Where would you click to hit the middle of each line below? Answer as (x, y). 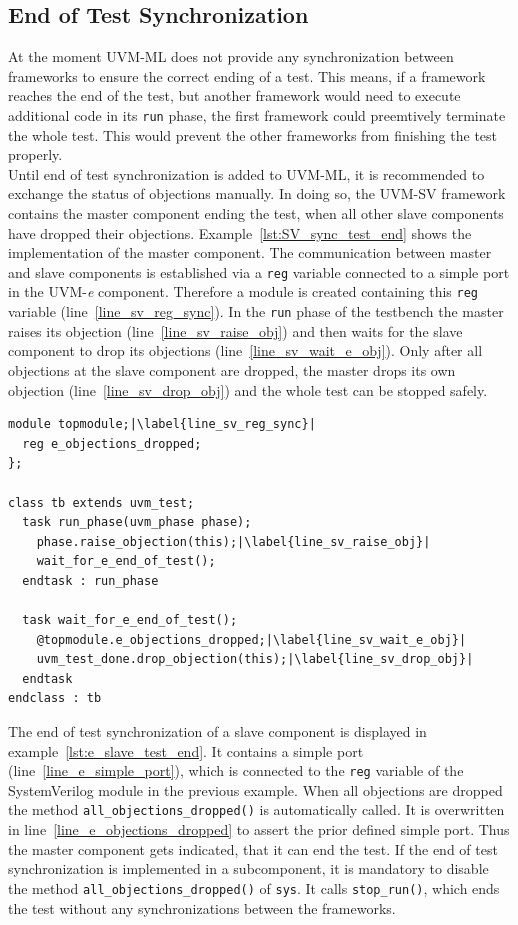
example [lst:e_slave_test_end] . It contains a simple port (186, 750)
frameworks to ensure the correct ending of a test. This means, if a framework (247, 75)
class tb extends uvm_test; (101, 502)
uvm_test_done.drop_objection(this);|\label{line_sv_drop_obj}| (255, 659)
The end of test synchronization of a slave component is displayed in (217, 731)
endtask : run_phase (90, 580)
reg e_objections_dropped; (112, 443)
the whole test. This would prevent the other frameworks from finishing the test (253, 134)
